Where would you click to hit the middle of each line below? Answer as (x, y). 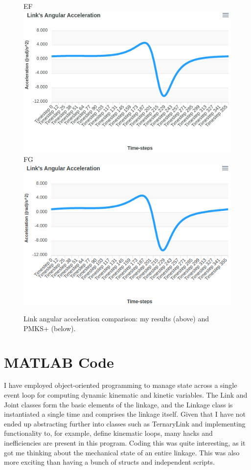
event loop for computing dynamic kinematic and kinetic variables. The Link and (126, 395)
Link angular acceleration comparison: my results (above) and (116, 319)
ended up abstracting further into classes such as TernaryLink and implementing (125, 423)
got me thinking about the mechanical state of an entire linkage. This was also (122, 452)
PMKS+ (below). (50, 328)
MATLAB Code (59, 362)
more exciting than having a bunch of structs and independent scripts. (109, 462)
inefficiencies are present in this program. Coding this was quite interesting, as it (125, 443)
